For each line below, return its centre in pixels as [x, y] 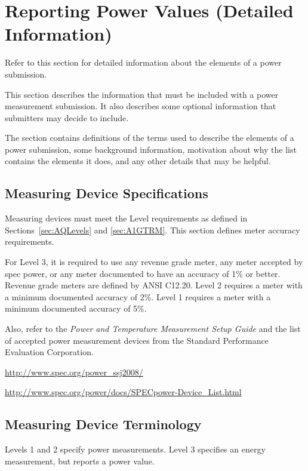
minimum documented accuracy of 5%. [76, 308]
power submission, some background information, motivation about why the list [151, 149]
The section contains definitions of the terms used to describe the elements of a [150, 138]
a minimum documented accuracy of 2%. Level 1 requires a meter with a [138, 296]
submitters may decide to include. [67, 117]
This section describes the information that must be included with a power [142, 94]
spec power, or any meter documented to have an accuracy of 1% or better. [143, 273]
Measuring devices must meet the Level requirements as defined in [126, 218]
